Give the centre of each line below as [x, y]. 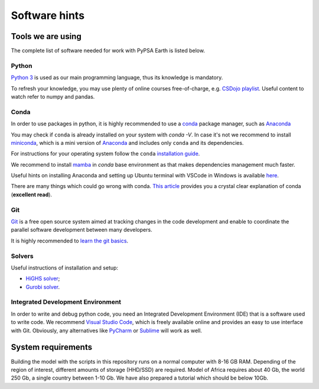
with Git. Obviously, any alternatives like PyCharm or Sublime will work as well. [106, 330]
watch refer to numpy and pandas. [53, 96]
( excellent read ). [32, 194]
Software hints [48, 15]
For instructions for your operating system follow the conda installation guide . [105, 154]
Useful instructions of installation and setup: [64, 268]
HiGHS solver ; [43, 278]
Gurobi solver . [43, 287]
